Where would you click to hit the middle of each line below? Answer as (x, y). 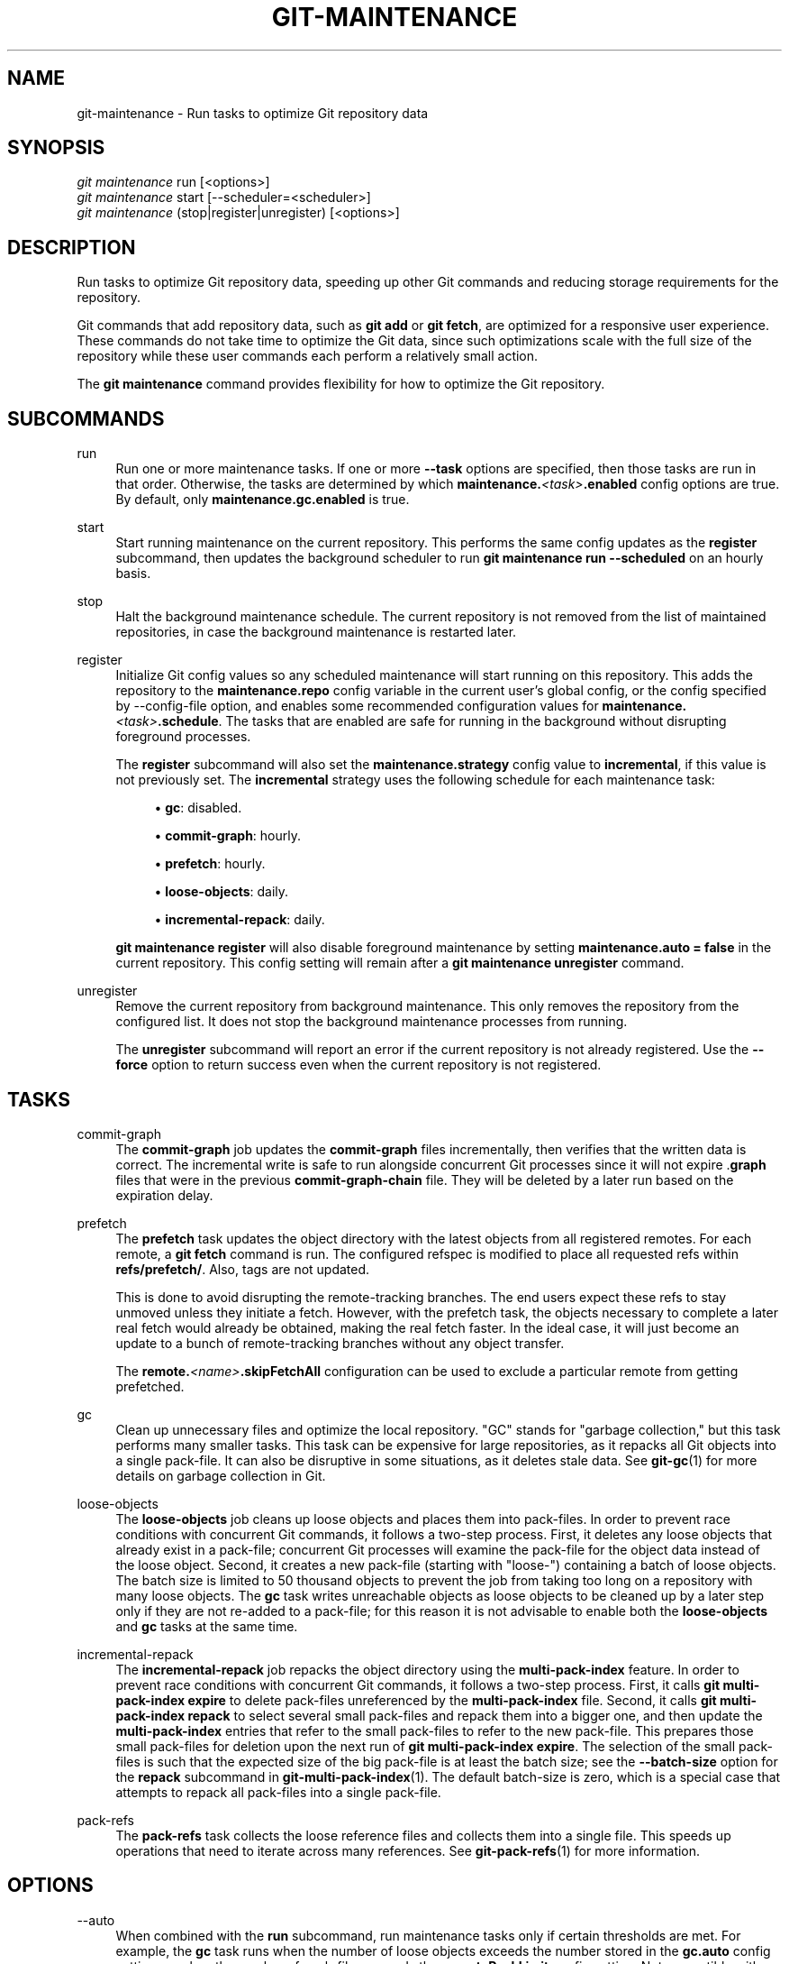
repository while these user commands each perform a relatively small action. (308, 356)
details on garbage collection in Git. (221, 1475)
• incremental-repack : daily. (240, 920)
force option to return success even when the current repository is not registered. (358, 1065)
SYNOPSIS (56, 148)
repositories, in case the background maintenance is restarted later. (316, 632)
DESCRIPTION (72, 247)
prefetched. (150, 1386)
